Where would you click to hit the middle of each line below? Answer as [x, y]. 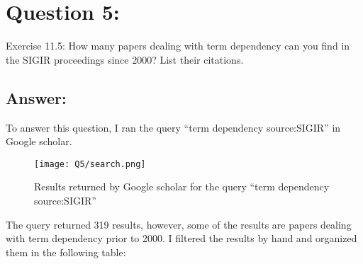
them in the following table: [66, 252]
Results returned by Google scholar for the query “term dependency [182, 186]
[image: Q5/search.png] [90, 164]
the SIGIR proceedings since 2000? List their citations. [125, 59]
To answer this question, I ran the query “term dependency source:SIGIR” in [173, 127]
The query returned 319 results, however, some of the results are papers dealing [179, 224]
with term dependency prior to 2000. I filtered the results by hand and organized [181, 238]
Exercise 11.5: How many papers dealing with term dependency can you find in [178, 46]
